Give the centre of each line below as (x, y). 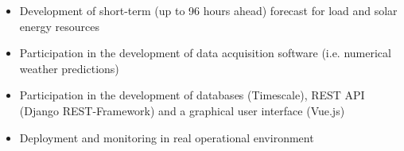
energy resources (59, 26)
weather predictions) (69, 68)
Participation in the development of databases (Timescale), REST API (192, 95)
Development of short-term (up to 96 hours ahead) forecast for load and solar (208, 10)
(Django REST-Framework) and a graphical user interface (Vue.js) (182, 110)
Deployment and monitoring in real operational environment (167, 137)
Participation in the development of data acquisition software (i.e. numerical (205, 53)
